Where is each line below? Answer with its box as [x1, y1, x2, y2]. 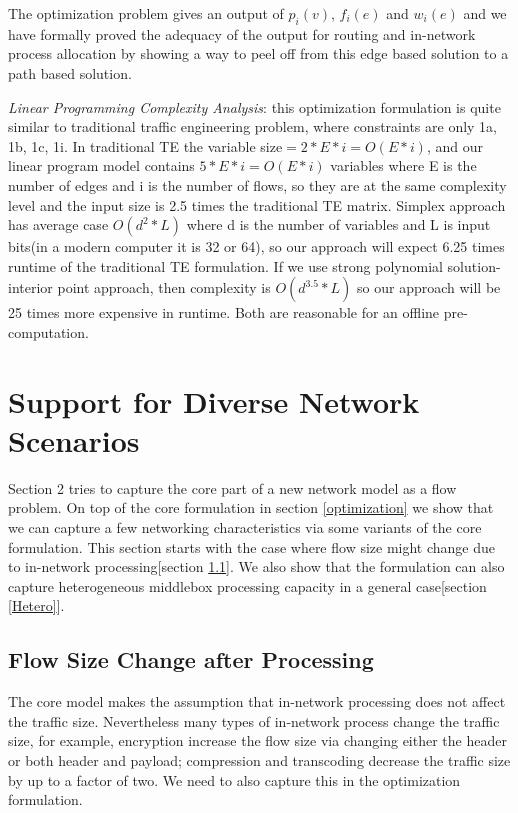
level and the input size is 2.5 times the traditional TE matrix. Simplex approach [8, 194, 506, 215]
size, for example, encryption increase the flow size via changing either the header [8, 730, 507, 751]
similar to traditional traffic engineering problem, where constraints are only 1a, [8, 116, 498, 137]
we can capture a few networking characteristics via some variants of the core [8, 517, 482, 538]
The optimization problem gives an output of [8, 3, 284, 23]
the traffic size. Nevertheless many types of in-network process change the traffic [8, 710, 500, 731]
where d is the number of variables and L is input [186, 214, 491, 235]
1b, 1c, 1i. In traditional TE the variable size [8, 135, 283, 156]
